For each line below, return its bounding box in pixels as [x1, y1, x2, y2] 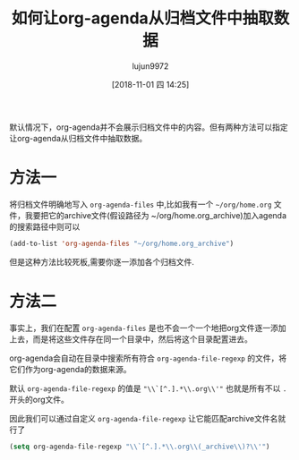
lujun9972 [132, 60, 169, 72]
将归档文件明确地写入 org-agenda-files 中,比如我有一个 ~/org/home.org [9, 199, 272, 209]
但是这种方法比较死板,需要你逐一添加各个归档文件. [9, 256, 195, 267]
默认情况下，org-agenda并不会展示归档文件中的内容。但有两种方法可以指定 [9, 122, 288, 132]
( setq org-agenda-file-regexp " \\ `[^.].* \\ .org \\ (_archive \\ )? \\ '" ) [9, 442, 270, 451]
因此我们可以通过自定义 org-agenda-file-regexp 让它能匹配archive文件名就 [9, 413, 286, 423]
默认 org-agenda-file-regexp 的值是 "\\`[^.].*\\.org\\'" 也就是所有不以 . [9, 382, 287, 394]
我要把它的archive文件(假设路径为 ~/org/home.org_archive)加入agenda [24, 209, 287, 220]
